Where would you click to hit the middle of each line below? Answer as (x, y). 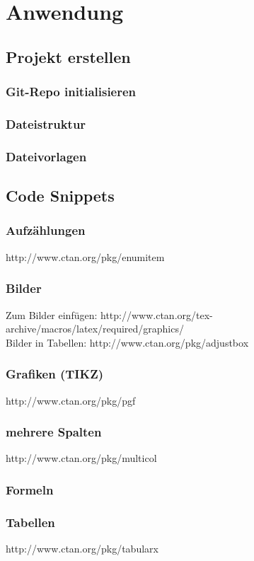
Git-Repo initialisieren (71, 92)
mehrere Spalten (54, 432)
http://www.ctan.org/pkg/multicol (81, 458)
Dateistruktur (46, 123)
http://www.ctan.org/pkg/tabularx (82, 548)
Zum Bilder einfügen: (52, 314)
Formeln (30, 489)
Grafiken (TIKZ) (54, 374)
